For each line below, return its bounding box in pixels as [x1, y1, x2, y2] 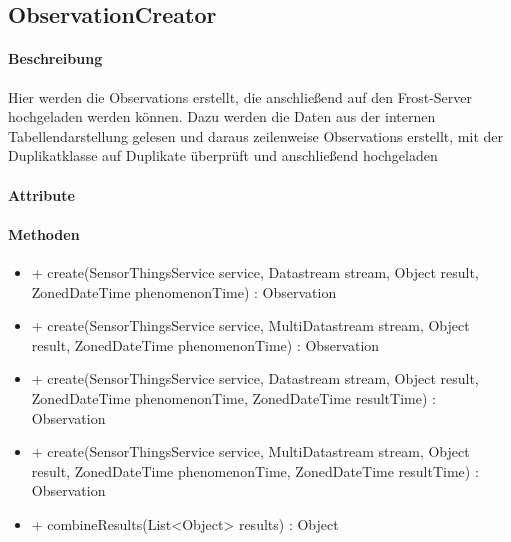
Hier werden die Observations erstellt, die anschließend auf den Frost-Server [8, 86, 473, 107]
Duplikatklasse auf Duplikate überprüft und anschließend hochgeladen [8, 145, 438, 166]
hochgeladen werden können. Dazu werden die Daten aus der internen [8, 106, 436, 127]
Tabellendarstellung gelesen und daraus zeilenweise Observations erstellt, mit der [8, 125, 503, 146]
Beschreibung [8, 48, 103, 69]
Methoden [8, 223, 80, 244]
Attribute [8, 184, 75, 205]
